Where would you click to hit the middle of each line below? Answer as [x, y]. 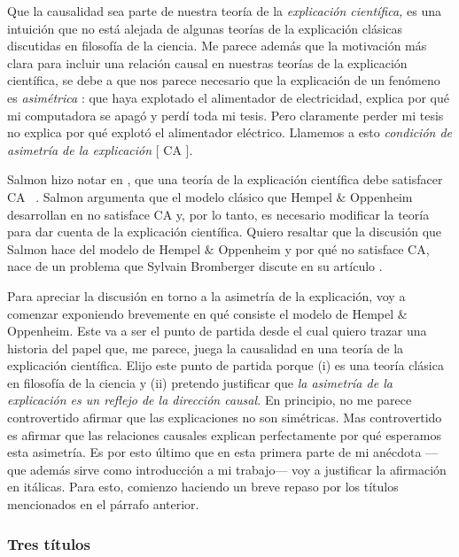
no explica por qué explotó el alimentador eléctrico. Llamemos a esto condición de [230, 132]
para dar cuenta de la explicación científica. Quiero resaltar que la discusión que [225, 232]
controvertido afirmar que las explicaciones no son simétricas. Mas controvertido [225, 418]
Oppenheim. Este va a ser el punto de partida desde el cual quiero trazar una [217, 331]
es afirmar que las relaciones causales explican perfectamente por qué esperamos [224, 434]
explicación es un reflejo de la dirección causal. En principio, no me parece [210, 400]
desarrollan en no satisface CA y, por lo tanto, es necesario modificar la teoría [218, 214]
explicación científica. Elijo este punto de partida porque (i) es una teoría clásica [226, 365]
